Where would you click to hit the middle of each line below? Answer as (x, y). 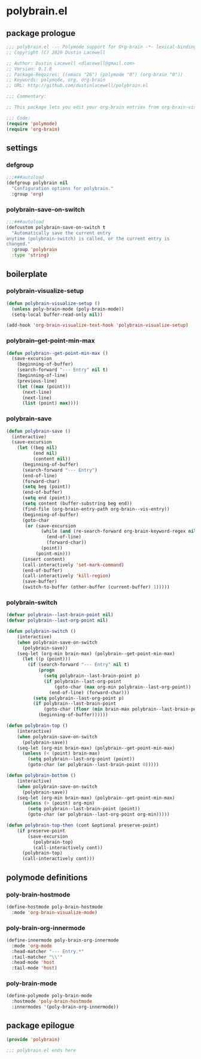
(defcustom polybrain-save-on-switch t (56, 227)
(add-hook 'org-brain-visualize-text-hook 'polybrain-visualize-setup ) (97, 325)
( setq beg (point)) (46, 487)
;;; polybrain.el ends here (41, 1050)
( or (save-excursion (51, 526)
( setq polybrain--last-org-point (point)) (81, 759)
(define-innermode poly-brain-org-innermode (63, 940)
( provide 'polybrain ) (33, 1039)
